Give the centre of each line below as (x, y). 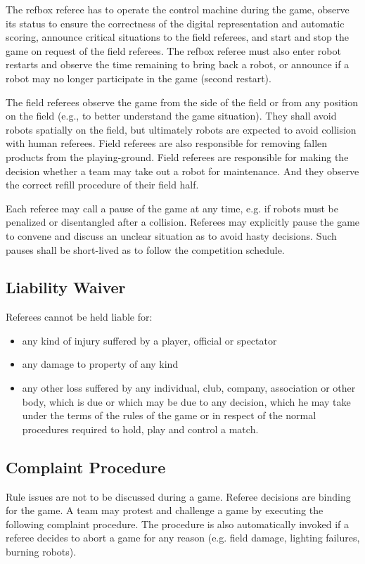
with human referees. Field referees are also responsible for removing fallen (167, 143)
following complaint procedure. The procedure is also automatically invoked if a (177, 524)
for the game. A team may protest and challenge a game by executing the (165, 510)
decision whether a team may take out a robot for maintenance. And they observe (182, 171)
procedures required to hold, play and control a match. (140, 429)
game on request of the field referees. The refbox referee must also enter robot (173, 50)
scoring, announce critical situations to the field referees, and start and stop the (177, 37)
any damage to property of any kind (100, 364)
